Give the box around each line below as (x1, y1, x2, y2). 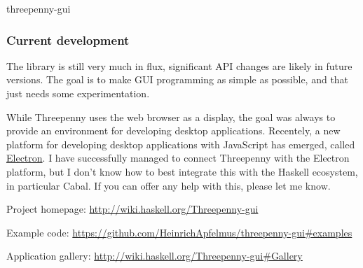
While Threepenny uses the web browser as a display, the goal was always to (6, 109, 336, 124)
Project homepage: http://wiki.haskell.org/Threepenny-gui (6, 202, 259, 216)
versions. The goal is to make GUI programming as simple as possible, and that (6, 72, 349, 87)
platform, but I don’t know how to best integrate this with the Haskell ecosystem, (6, 164, 358, 178)
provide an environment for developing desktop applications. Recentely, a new (6, 123, 341, 138)
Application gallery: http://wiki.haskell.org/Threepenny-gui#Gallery (6, 248, 303, 263)
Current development (6, 31, 130, 48)
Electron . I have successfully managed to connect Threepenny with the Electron (6, 150, 350, 165)
